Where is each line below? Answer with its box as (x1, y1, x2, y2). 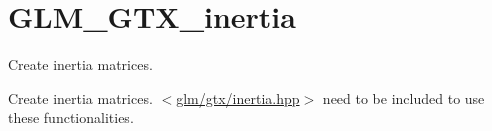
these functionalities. (8, 107, 134, 128)
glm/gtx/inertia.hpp (176, 87, 300, 108)
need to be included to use (322, 87, 485, 108)
